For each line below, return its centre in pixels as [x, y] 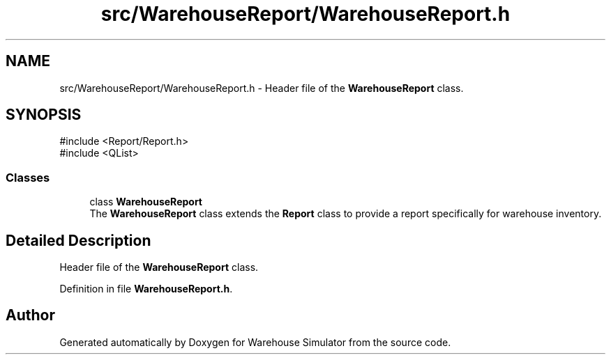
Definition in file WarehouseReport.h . [146, 289]
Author [30, 315]
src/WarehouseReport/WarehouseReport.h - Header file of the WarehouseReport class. [262, 88]
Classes [28, 177]
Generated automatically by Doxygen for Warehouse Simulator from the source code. [255, 342]
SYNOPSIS [44, 115]
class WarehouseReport [146, 202]
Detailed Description [78, 240]
